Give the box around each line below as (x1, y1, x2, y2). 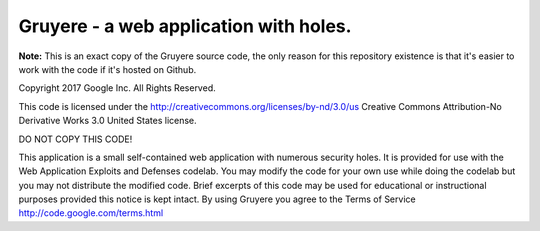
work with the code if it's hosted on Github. (18, 63, 197, 75)
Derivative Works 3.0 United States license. (18, 115, 197, 127)
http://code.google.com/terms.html (18, 207, 164, 219)
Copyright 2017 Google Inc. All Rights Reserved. (18, 82, 216, 94)
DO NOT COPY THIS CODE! (18, 133, 133, 145)
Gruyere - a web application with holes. (18, 15, 352, 37)
